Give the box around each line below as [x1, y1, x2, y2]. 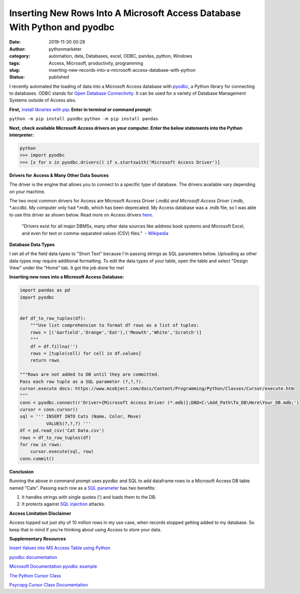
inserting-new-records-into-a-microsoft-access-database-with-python [48, 67, 196, 73]
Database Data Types [9, 241, 55, 248]
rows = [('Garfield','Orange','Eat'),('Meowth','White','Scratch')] [30, 329, 202, 335]
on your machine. [9, 188, 45, 194]
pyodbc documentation [9, 554, 57, 560]
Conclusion [9, 469, 34, 475]
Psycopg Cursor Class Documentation [9, 581, 88, 587]
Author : [9, 46, 26, 52]
